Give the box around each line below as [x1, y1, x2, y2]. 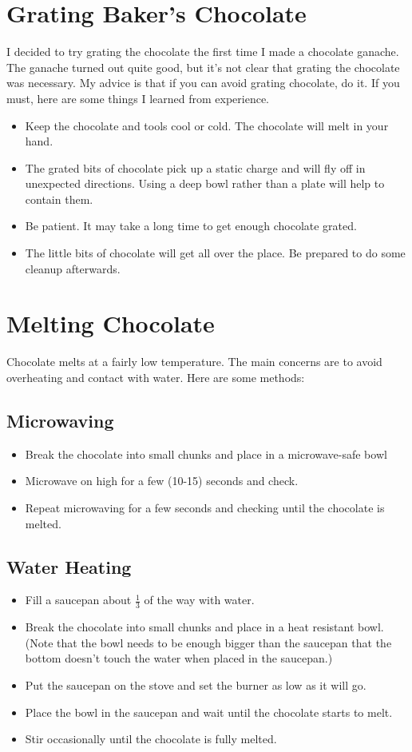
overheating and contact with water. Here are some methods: [6, 368, 305, 385]
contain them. [25, 190, 93, 207]
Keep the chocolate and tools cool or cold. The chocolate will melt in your [25, 117, 389, 133]
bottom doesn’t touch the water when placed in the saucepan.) [25, 650, 333, 666]
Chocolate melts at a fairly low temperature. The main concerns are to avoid [6, 353, 382, 370]
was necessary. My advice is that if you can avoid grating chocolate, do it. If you [6, 74, 400, 91]
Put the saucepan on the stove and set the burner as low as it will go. [25, 676, 366, 693]
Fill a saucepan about [25, 591, 132, 608]
